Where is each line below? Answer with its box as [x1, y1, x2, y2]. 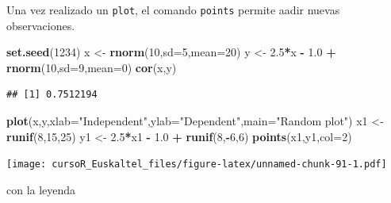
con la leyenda [6, 181, 76, 197]
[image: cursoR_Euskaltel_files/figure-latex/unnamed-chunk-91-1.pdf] [6, 159, 387, 170]
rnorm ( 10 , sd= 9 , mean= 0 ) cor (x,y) [6, 59, 177, 75]
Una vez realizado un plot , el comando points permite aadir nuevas [6, 2, 340, 17]
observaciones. [6, 17, 75, 33]
